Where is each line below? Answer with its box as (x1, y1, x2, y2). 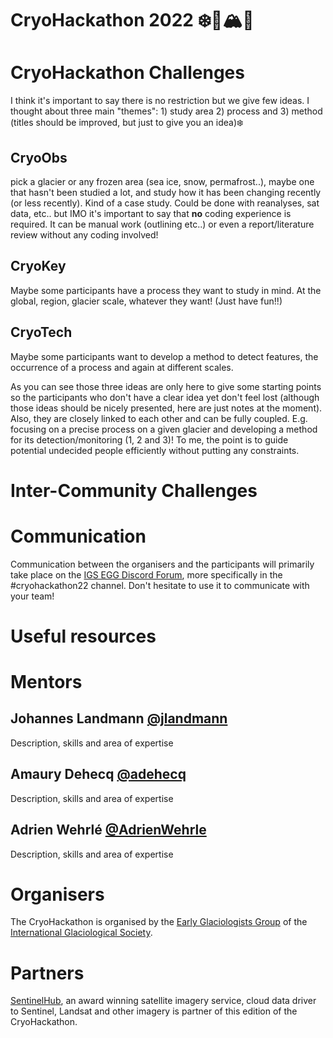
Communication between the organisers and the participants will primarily (10, 558, 315, 570)
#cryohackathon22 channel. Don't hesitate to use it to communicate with (10, 579, 310, 591)
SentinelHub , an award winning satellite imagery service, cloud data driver (10, 995, 317, 1007)
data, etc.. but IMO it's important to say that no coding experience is (10, 207, 292, 219)
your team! (10, 590, 55, 602)
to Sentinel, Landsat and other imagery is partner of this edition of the (10, 1005, 298, 1017)
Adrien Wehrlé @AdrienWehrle (10, 822, 207, 839)
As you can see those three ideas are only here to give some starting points (10, 380, 322, 392)
